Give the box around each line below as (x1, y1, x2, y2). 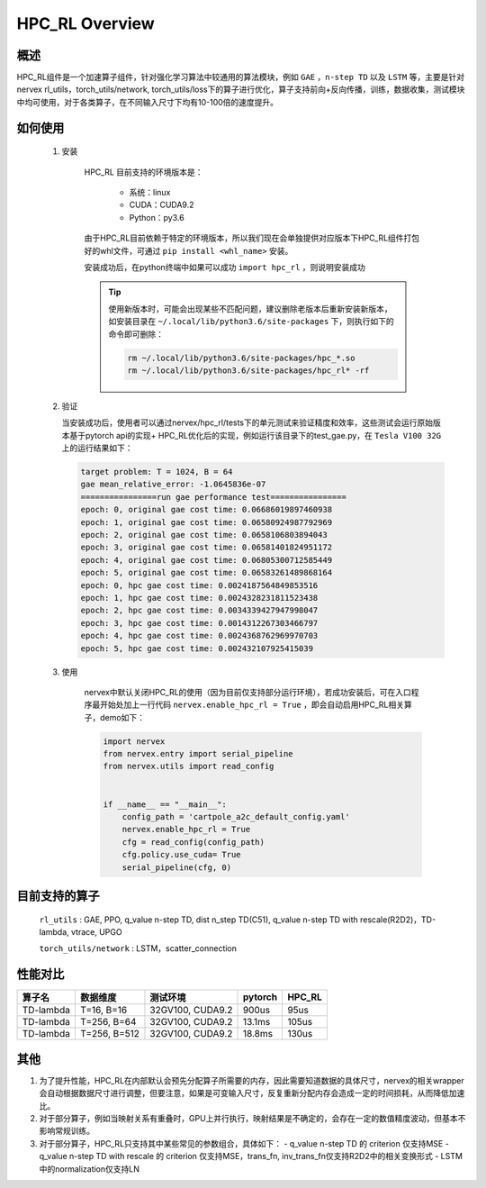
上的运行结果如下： (61, 442, 133, 454)
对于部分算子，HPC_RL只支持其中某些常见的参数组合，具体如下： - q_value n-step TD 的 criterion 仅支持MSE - (39, 1138, 449, 1148)
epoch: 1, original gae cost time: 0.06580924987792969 (80, 517, 333, 527)
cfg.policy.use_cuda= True (121, 849, 242, 860)
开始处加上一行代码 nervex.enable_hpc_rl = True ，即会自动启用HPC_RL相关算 (99, 699, 413, 711)
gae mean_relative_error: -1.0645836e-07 (80, 479, 266, 490)
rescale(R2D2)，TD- (360, 914, 436, 925)
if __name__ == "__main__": (103, 799, 227, 810)
